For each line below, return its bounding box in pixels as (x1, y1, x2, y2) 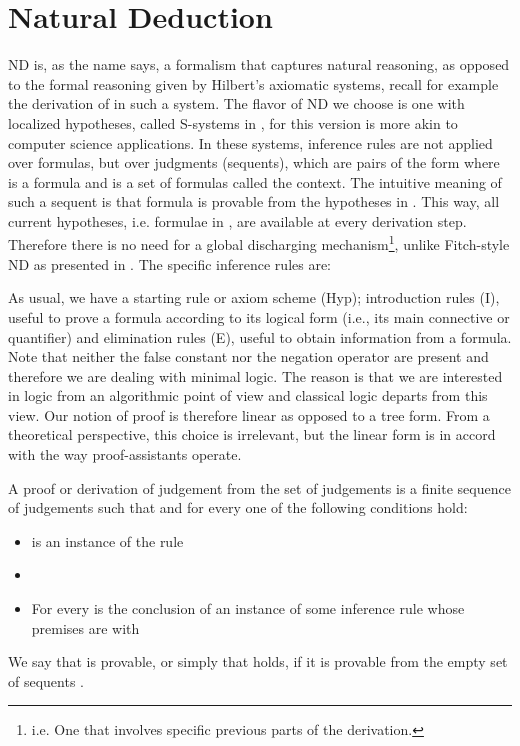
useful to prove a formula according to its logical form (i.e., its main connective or (8, 306, 510, 327)
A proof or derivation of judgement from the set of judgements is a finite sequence (8, 477, 511, 498)
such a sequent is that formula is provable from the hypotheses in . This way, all (8, 191, 500, 212)
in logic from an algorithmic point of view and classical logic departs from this (8, 385, 488, 406)
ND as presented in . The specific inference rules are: (8, 253, 332, 274)
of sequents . (8, 670, 84, 691)
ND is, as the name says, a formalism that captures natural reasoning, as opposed (8, 54, 510, 75)
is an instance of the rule (31, 530, 184, 551)
